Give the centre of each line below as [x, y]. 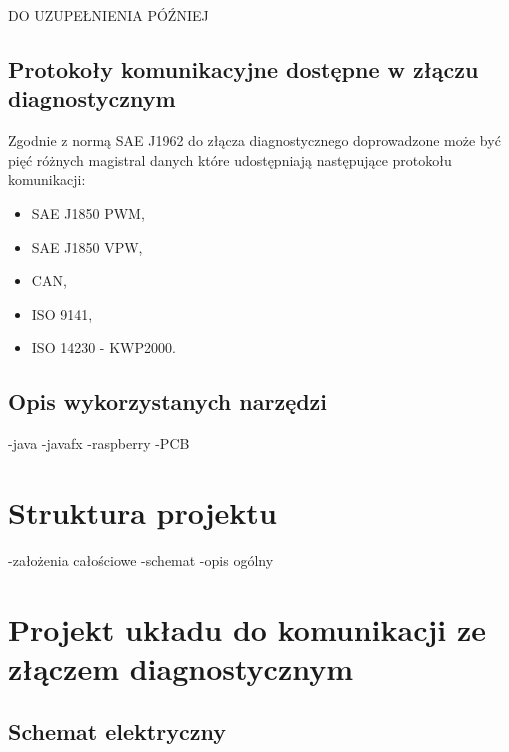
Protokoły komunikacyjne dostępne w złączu [243, 68]
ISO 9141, [62, 313]
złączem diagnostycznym [181, 667]
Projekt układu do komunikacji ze [247, 628]
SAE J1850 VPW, [87, 246]
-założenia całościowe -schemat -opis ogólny [141, 559]
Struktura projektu [142, 511]
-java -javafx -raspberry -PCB [99, 443]
